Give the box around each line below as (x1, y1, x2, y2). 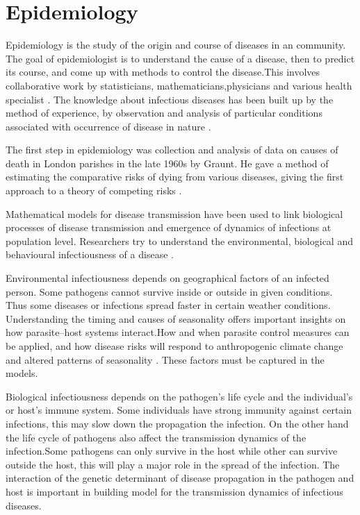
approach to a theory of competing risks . (6, 183, 182, 198)
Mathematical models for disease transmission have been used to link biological (6, 206, 343, 221)
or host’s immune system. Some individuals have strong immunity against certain (6, 403, 352, 417)
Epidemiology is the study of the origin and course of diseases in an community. (6, 37, 346, 52)
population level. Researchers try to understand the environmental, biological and (6, 233, 353, 248)
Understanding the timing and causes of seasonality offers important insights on (6, 311, 346, 326)
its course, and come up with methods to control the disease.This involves (6, 65, 320, 79)
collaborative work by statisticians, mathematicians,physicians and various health (6, 78, 352, 92)
